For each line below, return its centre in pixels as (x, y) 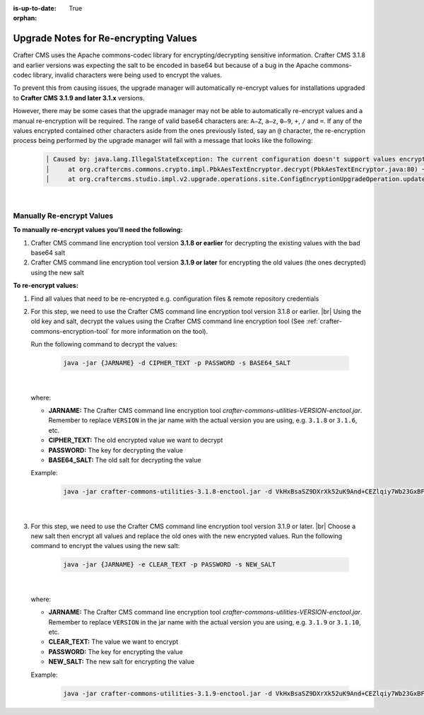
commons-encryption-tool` (70, 331)
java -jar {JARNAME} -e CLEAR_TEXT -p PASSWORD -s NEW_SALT (170, 565)
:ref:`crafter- (324, 321)
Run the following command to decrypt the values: (104, 344)
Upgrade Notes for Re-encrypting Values (105, 39)
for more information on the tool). (159, 331)
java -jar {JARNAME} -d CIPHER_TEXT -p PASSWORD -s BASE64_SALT (177, 363)
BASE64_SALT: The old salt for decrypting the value (125, 460)
